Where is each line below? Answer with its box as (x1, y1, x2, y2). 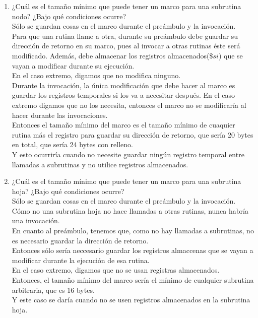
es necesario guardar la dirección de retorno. (12, 235, 149, 245)
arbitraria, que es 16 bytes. (12, 284, 95, 295)
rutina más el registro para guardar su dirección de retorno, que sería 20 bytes (12, 129, 253, 140)
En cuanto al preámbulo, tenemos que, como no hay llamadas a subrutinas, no (12, 225, 254, 236)
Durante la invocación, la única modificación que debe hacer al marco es (12, 80, 235, 90)
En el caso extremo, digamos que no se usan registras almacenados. (12, 265, 220, 275)
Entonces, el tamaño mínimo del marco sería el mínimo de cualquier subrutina (12, 275, 254, 285)
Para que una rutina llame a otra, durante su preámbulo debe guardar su (12, 30, 238, 41)
